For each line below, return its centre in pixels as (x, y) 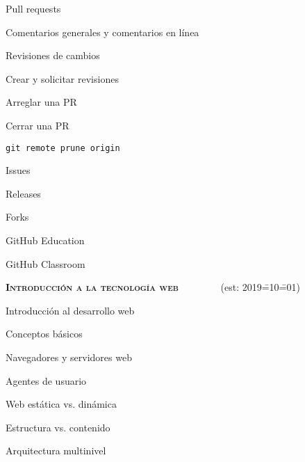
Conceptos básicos (44, 334)
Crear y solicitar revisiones (62, 78)
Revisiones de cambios (53, 55)
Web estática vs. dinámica (61, 404)
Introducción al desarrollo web (70, 310)
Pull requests (33, 8)
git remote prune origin (63, 148)
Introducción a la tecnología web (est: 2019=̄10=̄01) (153, 287)
